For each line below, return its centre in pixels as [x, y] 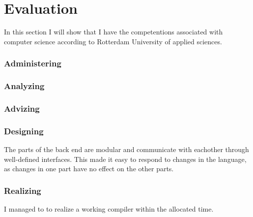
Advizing [22, 108]
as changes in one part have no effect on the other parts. [89, 169]
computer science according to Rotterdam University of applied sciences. [113, 41]
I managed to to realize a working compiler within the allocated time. [109, 209]
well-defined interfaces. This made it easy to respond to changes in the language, [125, 159]
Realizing [23, 190]
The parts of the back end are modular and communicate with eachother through [126, 149]
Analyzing [24, 86]
